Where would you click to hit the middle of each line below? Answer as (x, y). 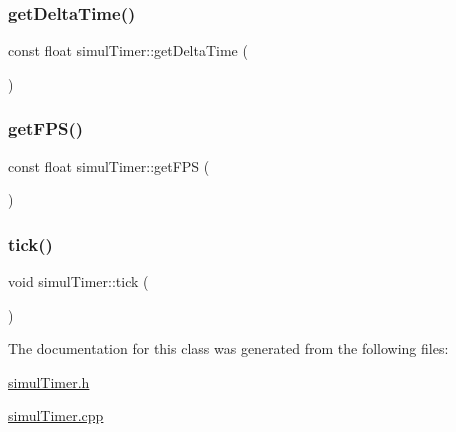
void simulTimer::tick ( (78, 281)
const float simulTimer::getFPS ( (109, 165)
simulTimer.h (49, 381)
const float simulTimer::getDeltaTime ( (128, 50)
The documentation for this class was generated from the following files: (228, 348)
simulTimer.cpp (56, 415)
